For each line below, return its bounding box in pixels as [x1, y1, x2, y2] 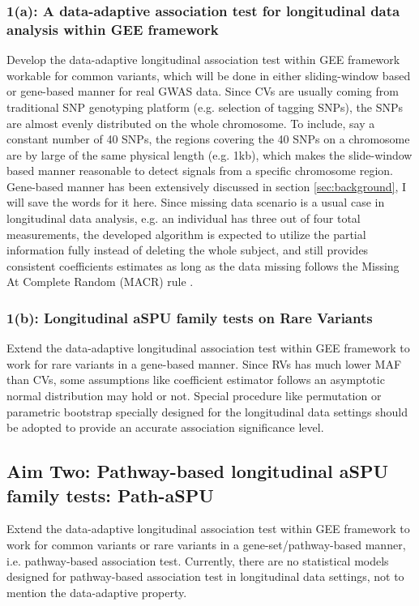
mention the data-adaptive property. [6, 583, 187, 600]
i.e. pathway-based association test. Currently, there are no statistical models [6, 552, 389, 569]
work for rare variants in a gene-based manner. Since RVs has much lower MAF [6, 355, 402, 372]
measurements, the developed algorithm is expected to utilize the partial [6, 225, 366, 242]
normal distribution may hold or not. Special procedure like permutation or [6, 387, 382, 404]
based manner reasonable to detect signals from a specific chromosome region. [6, 162, 393, 179]
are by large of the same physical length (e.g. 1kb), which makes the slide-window [6, 146, 413, 163]
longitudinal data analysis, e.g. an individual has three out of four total [6, 210, 361, 227]
